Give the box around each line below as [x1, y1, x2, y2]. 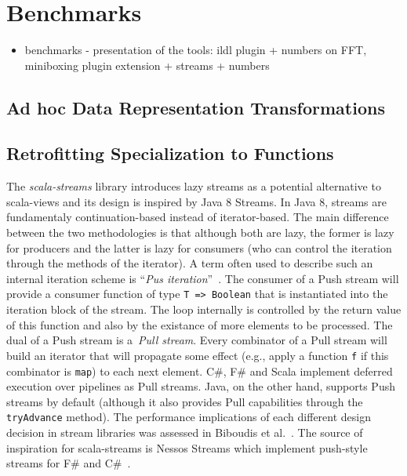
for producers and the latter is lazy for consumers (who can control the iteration [6, 239, 392, 256]
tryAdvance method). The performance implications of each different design [6, 409, 372, 425]
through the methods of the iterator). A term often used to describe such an [6, 255, 373, 271]
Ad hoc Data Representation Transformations [6, 95, 385, 119]
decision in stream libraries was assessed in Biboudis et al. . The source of [6, 424, 363, 441]
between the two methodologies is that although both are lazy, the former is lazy [6, 224, 394, 241]
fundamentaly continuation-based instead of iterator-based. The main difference [6, 209, 389, 225]
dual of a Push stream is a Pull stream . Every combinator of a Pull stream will [6, 332, 387, 348]
